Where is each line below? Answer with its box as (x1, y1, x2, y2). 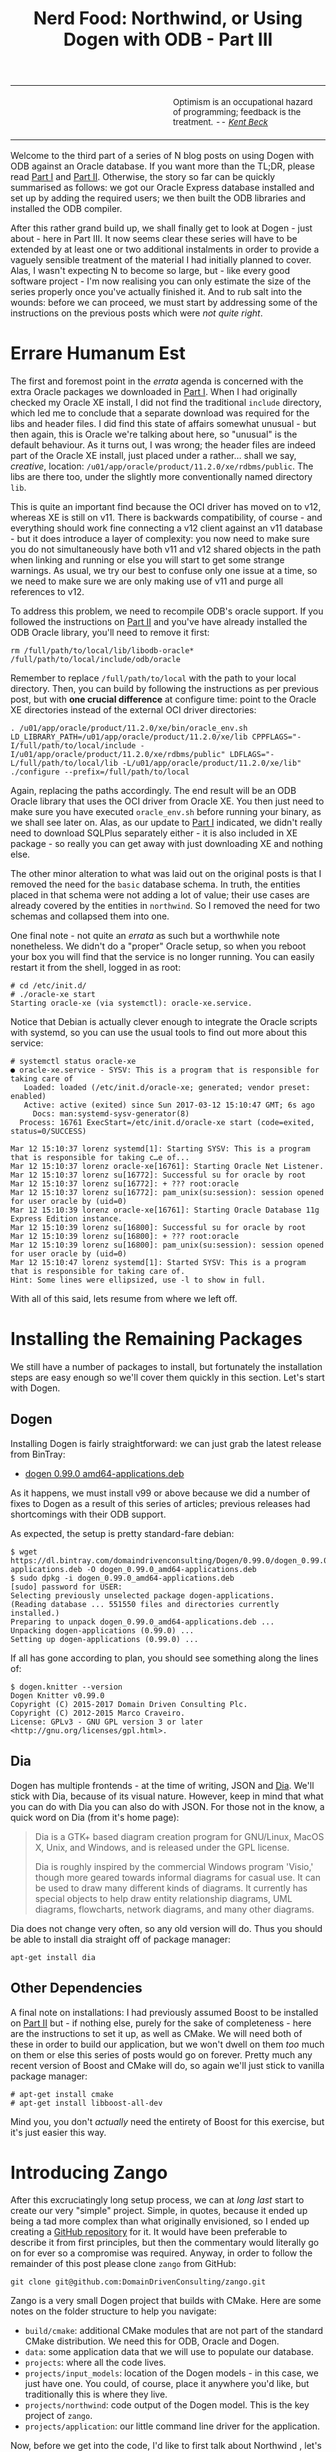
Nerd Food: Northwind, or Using (33, 7, 303, 30)
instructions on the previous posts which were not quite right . (10, 307, 263, 319)
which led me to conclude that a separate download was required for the (10, 407, 310, 419)
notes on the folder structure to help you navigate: (10, 2305, 217, 2317)
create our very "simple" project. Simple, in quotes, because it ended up (10, 2205, 308, 2217)
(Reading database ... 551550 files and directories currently (10, 1599, 280, 1609)
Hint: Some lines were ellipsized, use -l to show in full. (10, 1275, 267, 1286)
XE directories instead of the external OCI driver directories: (10, 704, 257, 716)
